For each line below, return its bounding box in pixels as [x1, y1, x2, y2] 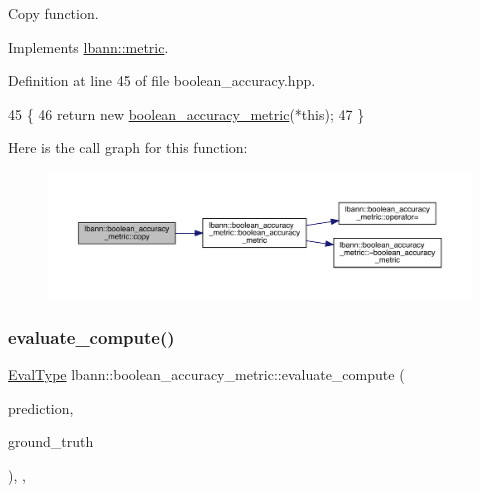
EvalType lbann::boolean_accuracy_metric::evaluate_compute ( [8, 364, 405, 385]
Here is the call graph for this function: [8, 137, 248, 158]
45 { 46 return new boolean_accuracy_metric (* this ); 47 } [8, 103, 365, 124]
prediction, [8, 397, 74, 418]
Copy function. [8, 3, 99, 23]
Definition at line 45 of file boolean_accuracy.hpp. [8, 70, 316, 91]
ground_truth [8, 431, 94, 452]
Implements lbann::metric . [8, 36, 169, 57]
